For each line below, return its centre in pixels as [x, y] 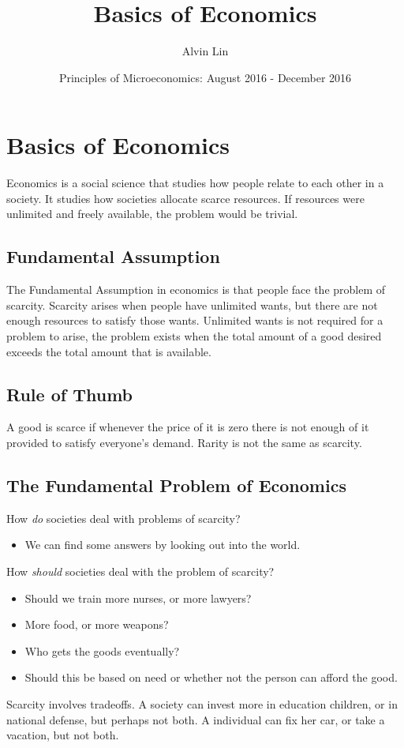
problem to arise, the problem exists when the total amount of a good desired [194, 336]
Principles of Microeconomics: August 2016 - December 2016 [205, 77]
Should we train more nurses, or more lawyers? [138, 598]
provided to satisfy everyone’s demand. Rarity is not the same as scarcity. [184, 442]
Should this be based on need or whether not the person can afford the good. [211, 677]
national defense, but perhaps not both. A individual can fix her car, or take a [196, 719]
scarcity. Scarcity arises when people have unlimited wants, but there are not [192, 304]
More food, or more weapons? [97, 624]
